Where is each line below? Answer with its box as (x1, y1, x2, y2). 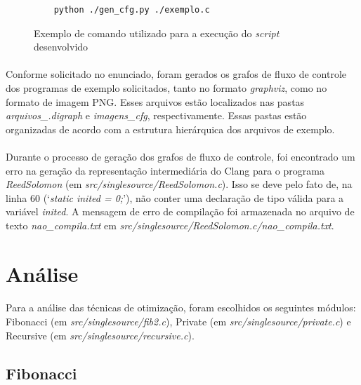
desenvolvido (34, 39, 88, 54)
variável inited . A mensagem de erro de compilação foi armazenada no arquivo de (6, 204, 355, 219)
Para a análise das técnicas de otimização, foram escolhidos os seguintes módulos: (6, 300, 356, 315)
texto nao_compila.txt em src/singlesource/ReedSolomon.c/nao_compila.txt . (6, 217, 334, 232)
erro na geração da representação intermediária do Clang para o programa (6, 163, 324, 177)
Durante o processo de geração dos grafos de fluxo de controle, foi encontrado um (6, 149, 355, 163)
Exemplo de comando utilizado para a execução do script (34, 25, 280, 40)
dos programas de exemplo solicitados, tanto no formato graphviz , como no (6, 80, 327, 95)
